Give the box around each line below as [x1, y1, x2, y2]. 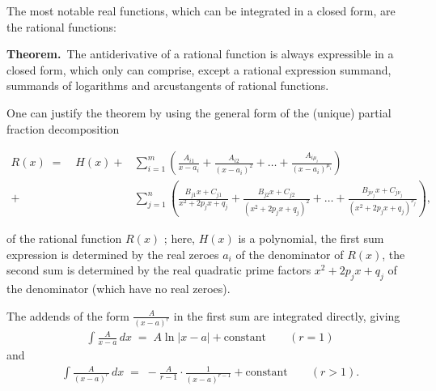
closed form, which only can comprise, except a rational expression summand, [6, 61, 392, 78]
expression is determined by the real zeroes [6, 245, 219, 262]
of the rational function [6, 230, 122, 247]
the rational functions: [6, 18, 116, 35]
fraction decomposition [6, 120, 120, 137]
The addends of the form [6, 307, 129, 324]
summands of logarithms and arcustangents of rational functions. [6, 77, 329, 94]
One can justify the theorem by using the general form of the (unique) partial [6, 104, 392, 121]
